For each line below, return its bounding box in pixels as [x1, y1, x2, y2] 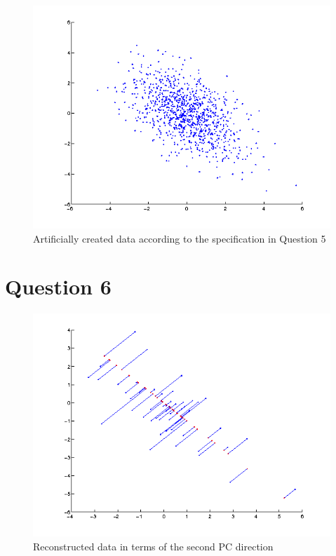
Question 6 [5, 272, 112, 301]
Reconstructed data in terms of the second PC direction [33, 538, 274, 553]
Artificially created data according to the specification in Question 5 [33, 231, 326, 245]
